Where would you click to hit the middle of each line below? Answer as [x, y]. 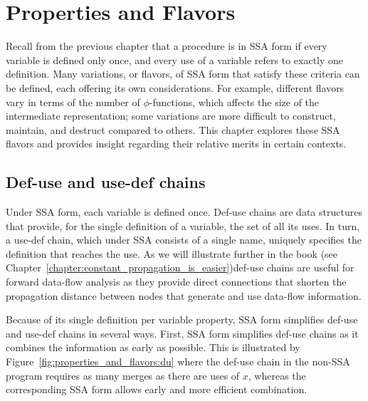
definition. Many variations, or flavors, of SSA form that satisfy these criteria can [183, 74]
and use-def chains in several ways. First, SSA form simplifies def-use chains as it [182, 333]
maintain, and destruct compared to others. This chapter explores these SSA [173, 129]
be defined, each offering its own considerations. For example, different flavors [175, 87]
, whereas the [277, 375]
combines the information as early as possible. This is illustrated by [153, 347]
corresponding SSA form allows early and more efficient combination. [157, 389]
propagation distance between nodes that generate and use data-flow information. [184, 295]
